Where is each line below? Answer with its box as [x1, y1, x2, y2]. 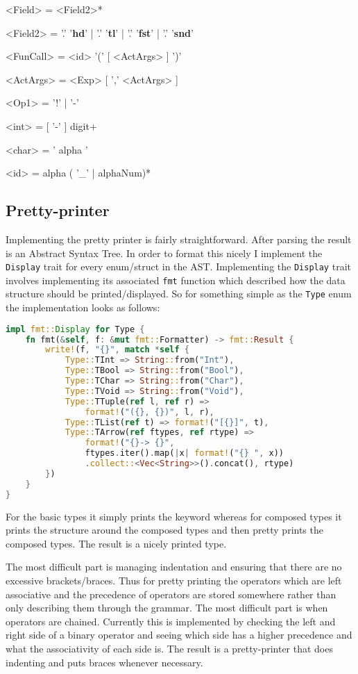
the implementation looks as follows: [6, 300, 160, 315]
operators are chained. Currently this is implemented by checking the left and [6, 614, 336, 628]
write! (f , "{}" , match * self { [45, 345, 190, 355]
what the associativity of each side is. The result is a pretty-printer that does [6, 641, 333, 655]
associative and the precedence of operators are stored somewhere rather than [6, 586, 336, 601]
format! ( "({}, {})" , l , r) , [85, 406, 214, 417]
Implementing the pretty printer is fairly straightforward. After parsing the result [6, 231, 352, 246]
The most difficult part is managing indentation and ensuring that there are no [6, 559, 342, 574]
